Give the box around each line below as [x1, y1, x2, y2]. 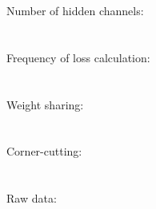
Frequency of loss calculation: [6, 49, 150, 65]
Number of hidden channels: [6, 2, 144, 18]
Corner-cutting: [6, 143, 82, 160]
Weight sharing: [6, 96, 84, 112]
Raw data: [6, 190, 57, 207]
